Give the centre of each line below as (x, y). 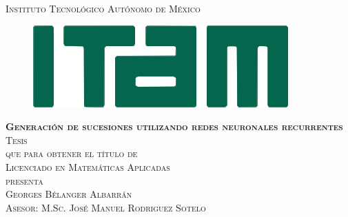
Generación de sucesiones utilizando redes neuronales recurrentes (174, 126)
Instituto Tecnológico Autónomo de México (103, 8)
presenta (24, 180)
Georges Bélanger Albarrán (69, 194)
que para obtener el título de (72, 153)
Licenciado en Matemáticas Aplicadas (88, 166)
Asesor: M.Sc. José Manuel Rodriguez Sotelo (106, 207)
